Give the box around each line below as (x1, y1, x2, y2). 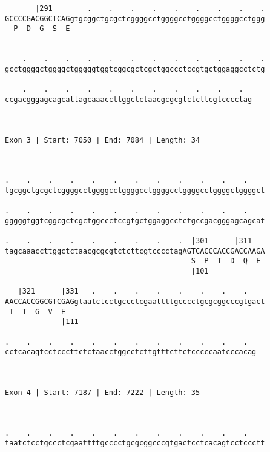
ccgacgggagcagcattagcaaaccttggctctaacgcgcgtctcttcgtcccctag (5, 95, 252, 104)
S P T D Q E (191, 257, 261, 266)
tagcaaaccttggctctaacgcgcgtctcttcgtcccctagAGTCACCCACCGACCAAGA (5, 246, 265, 255)
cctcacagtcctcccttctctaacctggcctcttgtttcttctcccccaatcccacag (5, 348, 257, 357)
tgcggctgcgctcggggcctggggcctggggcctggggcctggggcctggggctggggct (5, 186, 265, 195)
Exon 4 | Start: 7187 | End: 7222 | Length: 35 (5, 388, 200, 397)
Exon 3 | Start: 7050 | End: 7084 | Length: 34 (5, 135, 200, 144)
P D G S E (13, 24, 70, 33)
